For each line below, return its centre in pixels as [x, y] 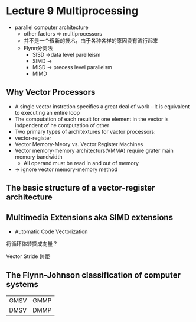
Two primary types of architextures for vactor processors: [85, 131]
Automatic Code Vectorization [51, 231]
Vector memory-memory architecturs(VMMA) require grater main [94, 150]
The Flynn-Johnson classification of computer [94, 276]
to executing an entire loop [47, 112]
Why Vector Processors [51, 92]
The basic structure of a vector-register [81, 188]
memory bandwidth [39, 157]
